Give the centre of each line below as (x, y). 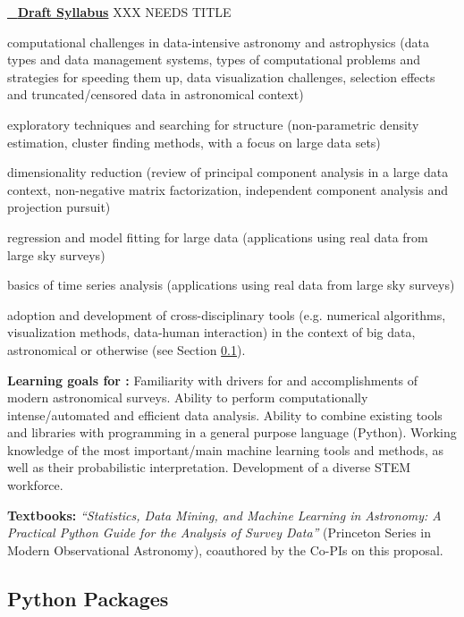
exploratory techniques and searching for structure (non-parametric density (213, 124)
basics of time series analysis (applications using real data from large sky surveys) (231, 285)
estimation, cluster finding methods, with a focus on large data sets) (194, 142)
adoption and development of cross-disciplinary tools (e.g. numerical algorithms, (227, 314)
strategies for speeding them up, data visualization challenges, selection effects (221, 76)
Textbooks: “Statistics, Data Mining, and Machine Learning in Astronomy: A (224, 515)
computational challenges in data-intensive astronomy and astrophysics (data (218, 42)
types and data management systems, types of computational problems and (214, 59)
